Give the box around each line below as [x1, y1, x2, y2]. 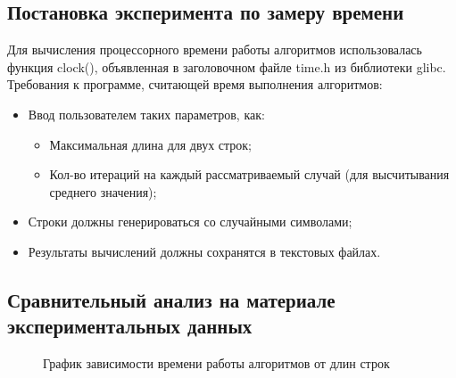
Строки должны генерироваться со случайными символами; [28, 212, 352, 231]
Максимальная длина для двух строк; [49, 135, 252, 153]
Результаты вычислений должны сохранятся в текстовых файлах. [28, 242, 381, 260]
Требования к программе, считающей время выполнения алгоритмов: [7, 75, 383, 94]
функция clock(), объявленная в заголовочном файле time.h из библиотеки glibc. [7, 57, 446, 76]
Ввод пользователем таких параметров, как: [28, 104, 265, 123]
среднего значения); [49, 182, 157, 201]
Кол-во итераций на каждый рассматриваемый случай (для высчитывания [49, 165, 450, 184]
